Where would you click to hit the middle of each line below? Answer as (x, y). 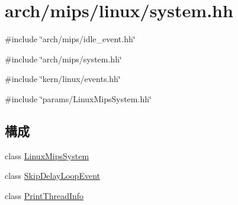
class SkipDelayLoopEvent (52, 176)
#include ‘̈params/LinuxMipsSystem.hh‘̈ (78, 98)
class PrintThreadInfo (44, 195)
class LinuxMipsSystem (47, 155)
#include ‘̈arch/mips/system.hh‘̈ (63, 59)
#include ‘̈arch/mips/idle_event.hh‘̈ (70, 39)
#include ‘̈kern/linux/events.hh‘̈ (63, 79)
